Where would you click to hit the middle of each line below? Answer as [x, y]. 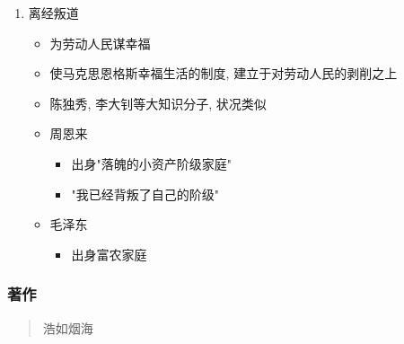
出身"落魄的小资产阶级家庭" [151, 163]
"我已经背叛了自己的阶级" [145, 194]
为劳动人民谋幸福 [100, 43]
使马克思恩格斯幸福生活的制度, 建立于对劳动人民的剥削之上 [224, 73]
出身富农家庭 [109, 254]
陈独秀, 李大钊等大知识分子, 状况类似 [158, 103]
